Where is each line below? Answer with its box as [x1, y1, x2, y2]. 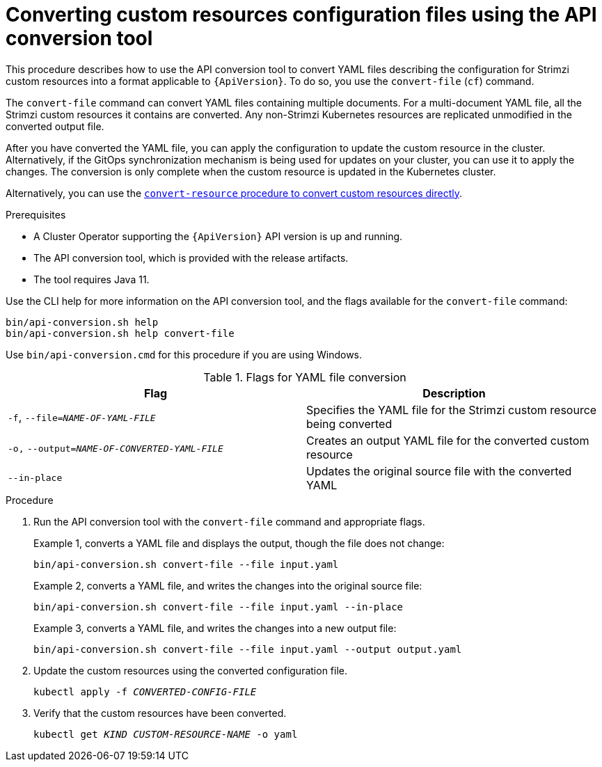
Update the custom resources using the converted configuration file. [33, 664, 348, 677]
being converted [306, 416, 393, 431]
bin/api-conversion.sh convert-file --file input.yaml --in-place [33, 601, 404, 612]
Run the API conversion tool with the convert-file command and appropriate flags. [33, 515, 425, 528]
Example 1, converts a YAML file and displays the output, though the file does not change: [33, 537, 445, 549]
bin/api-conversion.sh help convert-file [6, 327, 235, 339]
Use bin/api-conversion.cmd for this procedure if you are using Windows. [6, 348, 363, 361]
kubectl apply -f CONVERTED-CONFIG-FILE [33, 686, 257, 697]
